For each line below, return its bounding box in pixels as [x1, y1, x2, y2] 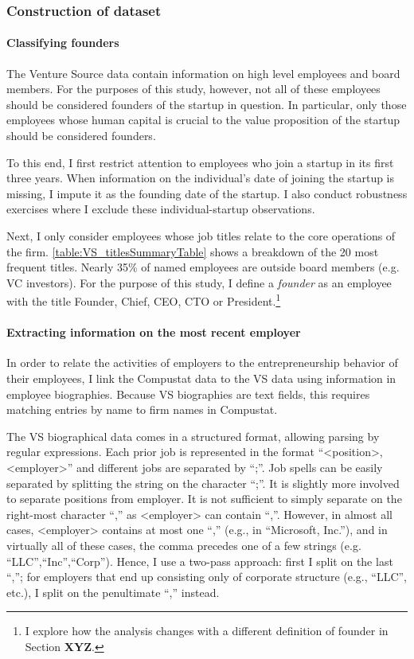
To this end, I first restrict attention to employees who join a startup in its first [6, 154, 394, 170]
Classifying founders [6, 34, 119, 51]
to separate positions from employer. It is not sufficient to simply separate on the [6, 490, 402, 507]
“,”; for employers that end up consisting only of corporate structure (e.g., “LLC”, [6, 568, 407, 585]
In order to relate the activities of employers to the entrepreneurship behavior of [6, 354, 398, 371]
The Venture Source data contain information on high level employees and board [6, 64, 400, 81]
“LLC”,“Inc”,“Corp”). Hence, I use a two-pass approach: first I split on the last [6, 552, 393, 569]
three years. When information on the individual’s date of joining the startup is [6, 170, 395, 186]
